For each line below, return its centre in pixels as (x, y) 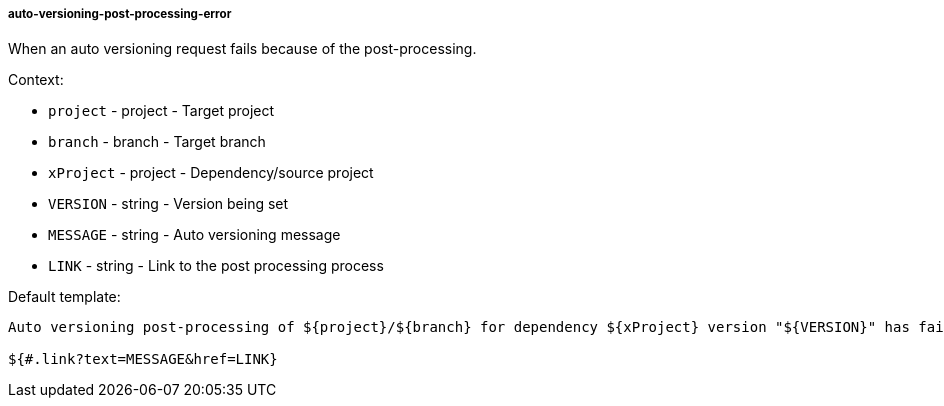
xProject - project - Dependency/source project (211, 173)
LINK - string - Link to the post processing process (216, 266)
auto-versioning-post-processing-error (120, 14)
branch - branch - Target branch (157, 142)
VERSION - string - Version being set (168, 204)
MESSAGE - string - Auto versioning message (194, 235)
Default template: (64, 297)
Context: (36, 80)
